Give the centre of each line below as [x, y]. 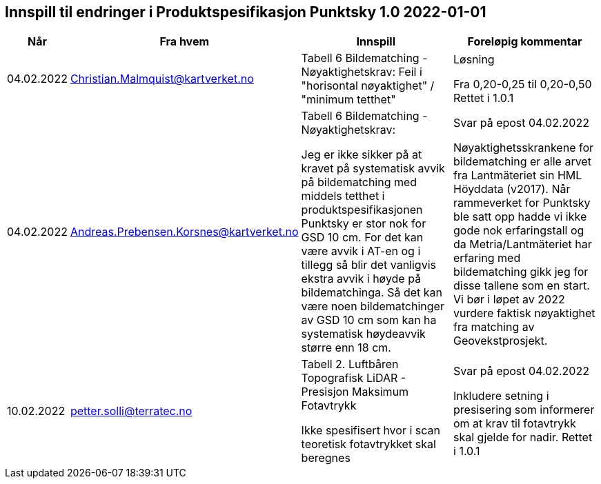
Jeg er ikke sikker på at [362, 155]
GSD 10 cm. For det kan [362, 238]
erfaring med [487, 258]
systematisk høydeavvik [363, 334]
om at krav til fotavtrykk [515, 424]
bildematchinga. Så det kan [372, 293]
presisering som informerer [524, 410]
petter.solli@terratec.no [131, 411]
